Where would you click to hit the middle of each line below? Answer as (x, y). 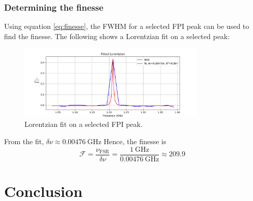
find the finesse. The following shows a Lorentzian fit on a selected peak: (117, 36)
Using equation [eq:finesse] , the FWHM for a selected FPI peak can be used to (127, 26)
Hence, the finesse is (135, 141)
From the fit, (24, 141)
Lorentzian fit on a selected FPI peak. (84, 124)
